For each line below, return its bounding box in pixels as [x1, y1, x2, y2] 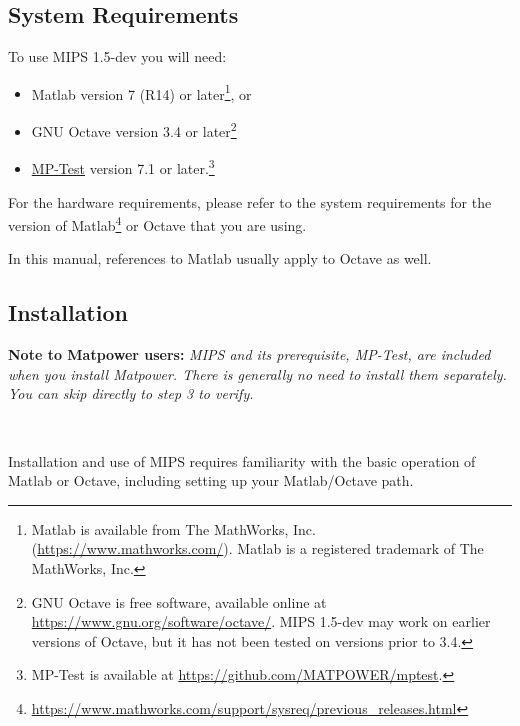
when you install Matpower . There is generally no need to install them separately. [8, 363, 507, 384]
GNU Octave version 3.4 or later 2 [31, 118, 237, 141]
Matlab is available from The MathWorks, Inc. [31, 518, 316, 539]
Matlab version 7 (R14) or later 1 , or [31, 80, 252, 104]
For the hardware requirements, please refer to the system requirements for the [8, 191, 492, 212]
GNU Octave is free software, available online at [31, 591, 327, 612]
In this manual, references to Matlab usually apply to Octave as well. [8, 248, 432, 269]
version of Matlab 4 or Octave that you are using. [8, 212, 307, 235]
